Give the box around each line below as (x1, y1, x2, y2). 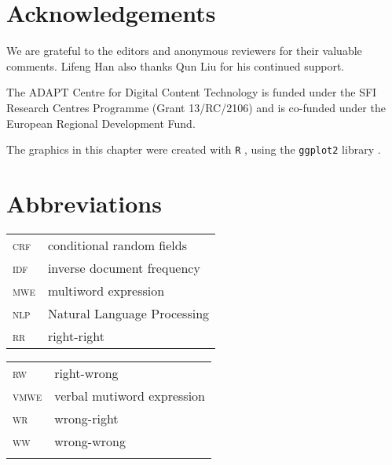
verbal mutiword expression (54, 386, 206, 405)
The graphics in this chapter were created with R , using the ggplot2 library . (6, 141, 381, 158)
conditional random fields (47, 235, 187, 254)
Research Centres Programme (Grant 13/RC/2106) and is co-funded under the (6, 99, 386, 115)
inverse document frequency (47, 258, 200, 277)
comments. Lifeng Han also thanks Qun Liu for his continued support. (6, 57, 345, 74)
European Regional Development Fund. (6, 114, 196, 131)
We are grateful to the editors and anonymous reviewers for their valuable (6, 42, 362, 59)
